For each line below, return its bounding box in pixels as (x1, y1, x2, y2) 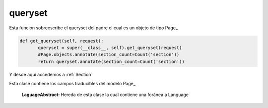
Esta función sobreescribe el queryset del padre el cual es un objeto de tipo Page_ (9, 25, 178, 31)
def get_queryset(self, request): (19, 38, 104, 44)
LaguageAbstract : (21, 92, 60, 98)
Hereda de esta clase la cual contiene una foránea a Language (61, 92, 189, 98)
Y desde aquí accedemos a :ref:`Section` (9, 71, 93, 77)
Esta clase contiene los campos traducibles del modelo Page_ (9, 81, 136, 87)
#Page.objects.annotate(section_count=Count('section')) (38, 52, 180, 57)
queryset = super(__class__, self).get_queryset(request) (38, 45, 182, 51)
